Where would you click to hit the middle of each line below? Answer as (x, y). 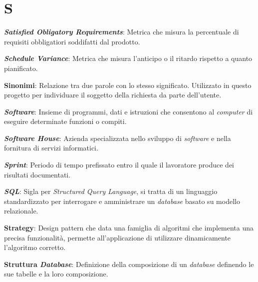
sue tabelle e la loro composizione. (56, 274)
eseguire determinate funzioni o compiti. (65, 121)
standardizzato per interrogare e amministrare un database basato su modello (122, 201)
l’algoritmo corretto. (35, 247)
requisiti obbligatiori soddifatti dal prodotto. (72, 41)
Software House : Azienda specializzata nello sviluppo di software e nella (118, 138)
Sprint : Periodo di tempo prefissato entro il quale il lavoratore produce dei (119, 165)
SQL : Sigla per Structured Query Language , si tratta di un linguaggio (111, 191)
